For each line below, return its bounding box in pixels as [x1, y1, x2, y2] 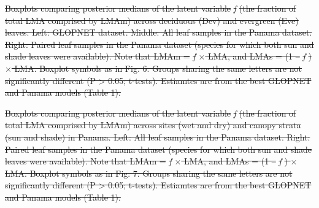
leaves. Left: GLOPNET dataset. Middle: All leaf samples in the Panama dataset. [5, 26, 312, 39]
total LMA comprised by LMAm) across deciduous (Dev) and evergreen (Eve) [5, 13, 299, 26]
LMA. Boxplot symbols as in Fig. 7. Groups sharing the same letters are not [5, 166, 293, 179]
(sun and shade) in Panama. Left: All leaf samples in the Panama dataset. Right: [5, 130, 310, 143]
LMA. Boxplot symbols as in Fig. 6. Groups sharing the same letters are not [14, 61, 302, 74]
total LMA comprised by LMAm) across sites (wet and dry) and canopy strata [5, 118, 301, 131]
